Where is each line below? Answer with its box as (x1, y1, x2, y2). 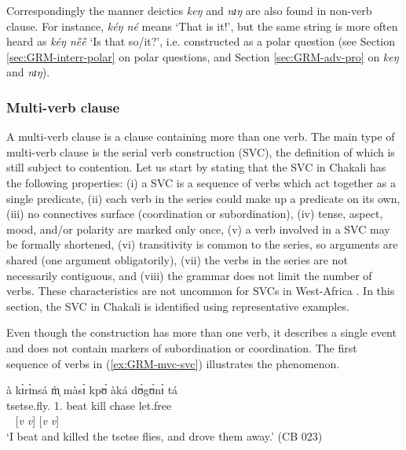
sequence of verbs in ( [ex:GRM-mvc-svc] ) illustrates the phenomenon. (6, 355, 340, 371)
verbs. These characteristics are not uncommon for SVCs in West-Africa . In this (6, 282, 395, 299)
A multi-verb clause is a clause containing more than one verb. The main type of (6, 128, 395, 145)
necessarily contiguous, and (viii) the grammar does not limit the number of (6, 267, 372, 283)
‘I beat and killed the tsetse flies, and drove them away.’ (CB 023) (6, 427, 323, 444)
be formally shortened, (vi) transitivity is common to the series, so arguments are (6, 236, 398, 253)
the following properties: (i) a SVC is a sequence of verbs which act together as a (6, 174, 396, 190)
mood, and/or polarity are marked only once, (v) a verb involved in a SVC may (6, 220, 390, 237)
